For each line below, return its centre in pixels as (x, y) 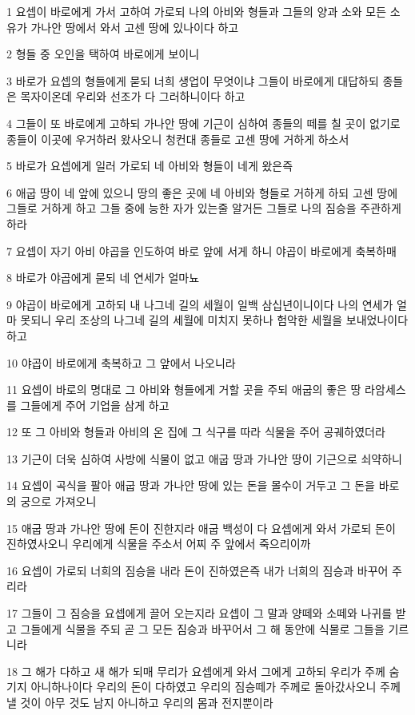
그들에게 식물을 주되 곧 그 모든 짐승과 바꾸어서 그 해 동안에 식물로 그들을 (202, 628)
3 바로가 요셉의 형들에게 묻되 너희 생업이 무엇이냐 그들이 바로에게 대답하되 (193, 80)
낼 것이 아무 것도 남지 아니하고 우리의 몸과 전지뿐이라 (140, 702)
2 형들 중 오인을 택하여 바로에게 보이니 (103, 54)
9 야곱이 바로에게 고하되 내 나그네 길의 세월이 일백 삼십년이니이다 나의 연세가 (200, 304)
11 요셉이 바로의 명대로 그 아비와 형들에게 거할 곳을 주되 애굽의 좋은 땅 (184, 389)
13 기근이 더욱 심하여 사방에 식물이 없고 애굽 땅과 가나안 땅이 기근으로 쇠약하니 (204, 458)
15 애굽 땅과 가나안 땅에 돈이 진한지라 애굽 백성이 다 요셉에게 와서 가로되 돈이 (201, 528)
